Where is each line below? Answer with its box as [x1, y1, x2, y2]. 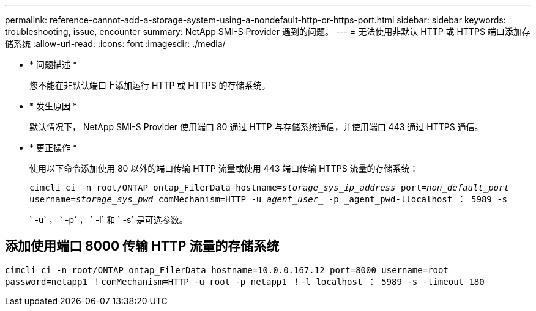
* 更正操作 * [29, 142, 77, 153]
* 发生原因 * [29, 101, 77, 111]
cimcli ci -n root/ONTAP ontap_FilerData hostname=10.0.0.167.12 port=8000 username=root [5, 265, 449, 275]
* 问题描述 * [29, 59, 77, 70]
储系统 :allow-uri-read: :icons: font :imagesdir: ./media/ [5, 38, 226, 49]
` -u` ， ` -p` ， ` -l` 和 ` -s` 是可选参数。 [29, 214, 188, 225]
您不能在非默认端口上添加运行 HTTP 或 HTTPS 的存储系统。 [29, 80, 270, 90]
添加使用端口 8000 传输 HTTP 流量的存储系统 [5, 238, 280, 254]
